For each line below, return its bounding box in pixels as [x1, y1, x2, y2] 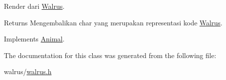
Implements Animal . [4, 34, 65, 44]
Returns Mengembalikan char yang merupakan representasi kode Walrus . [4, 17, 223, 27]
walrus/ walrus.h [4, 66, 52, 77]
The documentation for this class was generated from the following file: [4, 50, 216, 60]
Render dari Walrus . [4, 1, 65, 11]
